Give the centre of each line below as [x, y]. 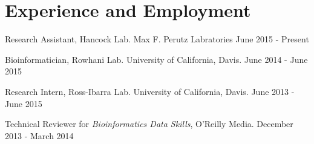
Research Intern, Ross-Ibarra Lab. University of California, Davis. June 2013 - [150, 91]
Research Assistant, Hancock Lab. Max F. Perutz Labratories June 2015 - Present [157, 39]
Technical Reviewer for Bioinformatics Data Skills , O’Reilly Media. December [149, 124]
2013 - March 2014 [39, 135]
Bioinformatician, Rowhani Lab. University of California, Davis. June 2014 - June [156, 59]
